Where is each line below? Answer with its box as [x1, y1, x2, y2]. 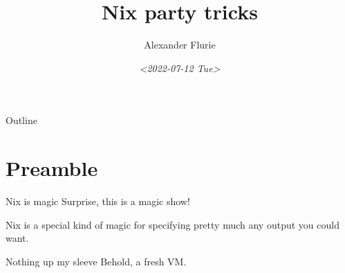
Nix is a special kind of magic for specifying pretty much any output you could [6, 217, 339, 231]
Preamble [6, 154, 98, 182]
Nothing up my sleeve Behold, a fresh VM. [6, 254, 187, 268]
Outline [6, 113, 37, 127]
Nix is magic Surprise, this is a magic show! [6, 194, 190, 209]
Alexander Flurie [144, 37, 216, 52]
